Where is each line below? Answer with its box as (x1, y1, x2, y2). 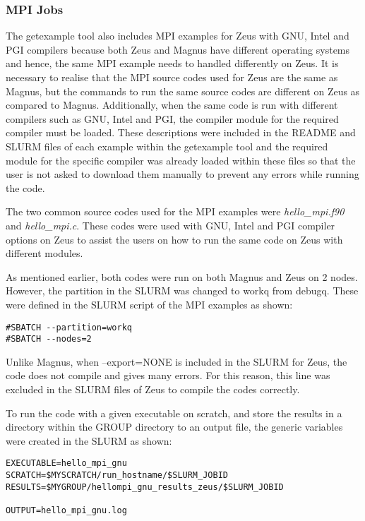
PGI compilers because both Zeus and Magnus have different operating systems (6, 42, 350, 56)
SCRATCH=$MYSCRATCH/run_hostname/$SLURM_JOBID (6, 470, 228, 481)
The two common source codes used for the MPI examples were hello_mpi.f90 (6, 204, 345, 219)
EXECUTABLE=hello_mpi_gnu (6, 458, 127, 469)
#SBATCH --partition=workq (6, 322, 132, 333)
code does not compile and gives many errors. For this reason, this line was (6, 368, 330, 383)
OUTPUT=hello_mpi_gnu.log (6, 505, 127, 515)
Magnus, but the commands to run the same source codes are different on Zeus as (6, 83, 360, 98)
